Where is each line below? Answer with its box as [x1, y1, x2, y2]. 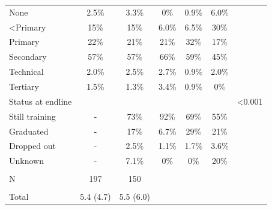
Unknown [9, 154, 44, 167]
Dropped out [9, 139, 56, 152]
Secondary [9, 50, 47, 63]
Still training [9, 109, 56, 122]
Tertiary [9, 80, 39, 92]
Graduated [9, 124, 49, 137]
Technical [9, 65, 44, 78]
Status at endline [9, 95, 72, 107]
